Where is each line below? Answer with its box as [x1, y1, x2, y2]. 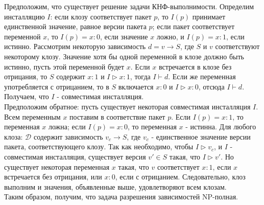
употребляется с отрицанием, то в [4, 81, 109, 92]
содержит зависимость [33, 131, 103, 142]
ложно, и [156, 31, 184, 41]
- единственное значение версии [151, 131, 251, 142]
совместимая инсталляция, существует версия [4, 151, 146, 162]
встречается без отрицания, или [4, 171, 102, 182]
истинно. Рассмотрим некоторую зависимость [4, 41, 146, 52]
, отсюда [198, 81, 225, 92]
